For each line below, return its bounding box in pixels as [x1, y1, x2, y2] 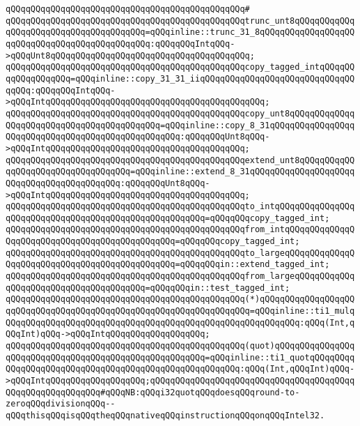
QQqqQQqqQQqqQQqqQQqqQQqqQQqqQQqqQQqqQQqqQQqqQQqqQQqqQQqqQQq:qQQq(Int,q [6, 317, 355, 328]
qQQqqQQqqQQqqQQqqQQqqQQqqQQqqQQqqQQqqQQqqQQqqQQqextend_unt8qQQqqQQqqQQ [6, 155, 355, 165]
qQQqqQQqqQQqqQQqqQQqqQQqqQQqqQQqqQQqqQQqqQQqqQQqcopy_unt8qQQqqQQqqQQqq [6, 108, 355, 119]
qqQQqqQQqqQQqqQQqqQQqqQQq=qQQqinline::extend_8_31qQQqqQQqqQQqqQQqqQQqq [6, 167, 355, 177]
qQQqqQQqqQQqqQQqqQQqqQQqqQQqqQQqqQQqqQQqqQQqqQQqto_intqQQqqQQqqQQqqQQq [6, 201, 355, 212]
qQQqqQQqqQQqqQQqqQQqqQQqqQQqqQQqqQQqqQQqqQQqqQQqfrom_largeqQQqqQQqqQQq [6, 271, 355, 282]
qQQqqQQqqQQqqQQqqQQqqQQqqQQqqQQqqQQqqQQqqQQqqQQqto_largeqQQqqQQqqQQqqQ [6, 248, 355, 258]
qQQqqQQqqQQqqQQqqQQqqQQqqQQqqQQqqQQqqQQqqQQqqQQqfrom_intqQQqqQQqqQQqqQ [6, 225, 355, 235]
